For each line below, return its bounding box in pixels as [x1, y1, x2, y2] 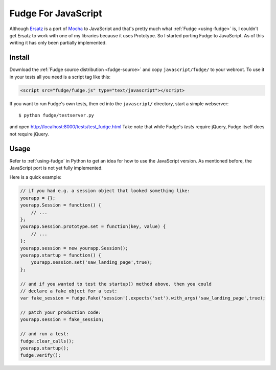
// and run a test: [20, 331, 69, 337]
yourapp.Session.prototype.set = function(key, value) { [20, 224, 166, 229]
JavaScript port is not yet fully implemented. [9, 165, 103, 171]
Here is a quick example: [9, 174, 61, 180]
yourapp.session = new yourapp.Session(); [20, 245, 128, 251]
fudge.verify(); [20, 353, 61, 358]
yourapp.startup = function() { [20, 252, 102, 258]
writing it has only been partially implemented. [9, 40, 107, 46]
